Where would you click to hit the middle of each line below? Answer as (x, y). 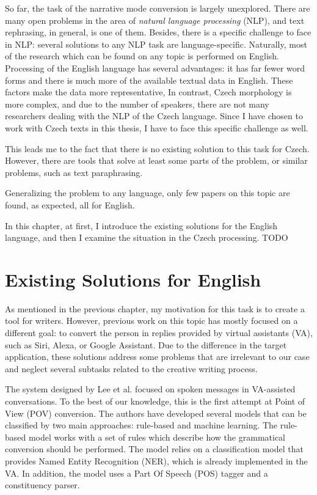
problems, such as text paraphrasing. (74, 172)
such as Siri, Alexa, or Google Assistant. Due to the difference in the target (146, 344)
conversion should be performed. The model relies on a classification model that (154, 449)
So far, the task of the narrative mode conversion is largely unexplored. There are (158, 8)
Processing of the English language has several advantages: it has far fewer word (155, 68)
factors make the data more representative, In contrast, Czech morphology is (148, 92)
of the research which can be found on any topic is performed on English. (142, 56)
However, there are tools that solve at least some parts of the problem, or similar (156, 160)
